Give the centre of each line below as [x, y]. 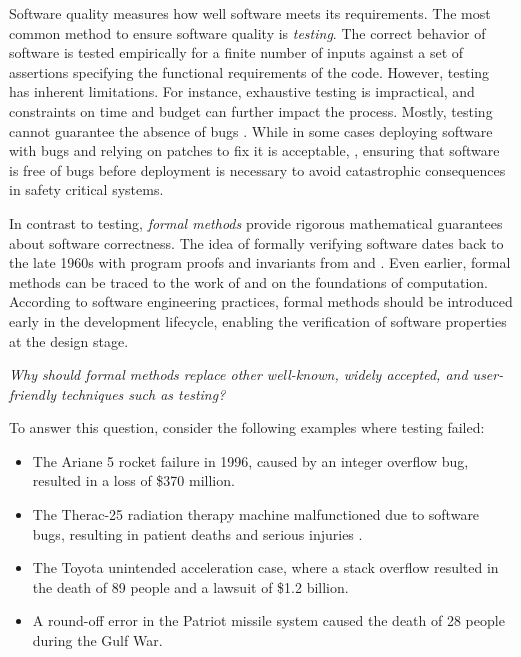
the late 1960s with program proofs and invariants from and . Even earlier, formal [260, 262]
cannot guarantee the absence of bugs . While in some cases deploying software [251, 130]
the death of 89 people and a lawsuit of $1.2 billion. [190, 586]
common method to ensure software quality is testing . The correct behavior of [247, 32]
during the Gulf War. [97, 640]
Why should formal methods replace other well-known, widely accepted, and [238, 374]
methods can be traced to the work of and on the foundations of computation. [248, 281]
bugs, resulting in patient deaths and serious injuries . [197, 533]
